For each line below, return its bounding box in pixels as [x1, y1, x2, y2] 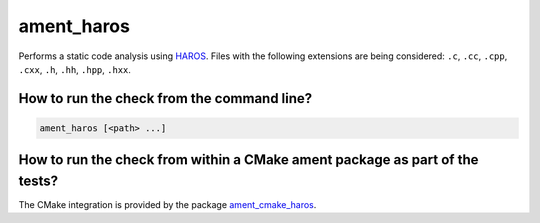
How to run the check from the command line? [18, 90, 313, 107]
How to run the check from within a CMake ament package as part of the [18, 151, 479, 169]
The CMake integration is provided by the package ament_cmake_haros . [18, 199, 317, 211]
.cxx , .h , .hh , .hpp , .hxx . [18, 63, 132, 75]
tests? [18, 172, 59, 189]
